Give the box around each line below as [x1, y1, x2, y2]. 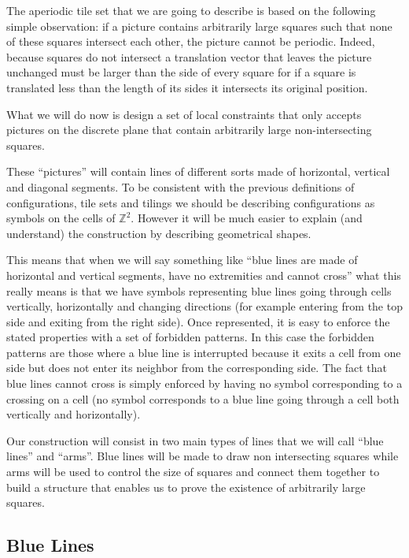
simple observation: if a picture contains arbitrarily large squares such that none [6, 17, 392, 34]
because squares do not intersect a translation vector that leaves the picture [6, 48, 372, 65]
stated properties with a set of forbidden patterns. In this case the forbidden [6, 329, 374, 345]
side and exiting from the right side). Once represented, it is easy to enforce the [6, 313, 390, 329]
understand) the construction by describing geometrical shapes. [6, 225, 311, 241]
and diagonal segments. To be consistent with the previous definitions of [6, 178, 355, 195]
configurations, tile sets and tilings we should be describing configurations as [6, 194, 375, 210]
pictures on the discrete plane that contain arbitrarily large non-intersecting [6, 121, 372, 138]
